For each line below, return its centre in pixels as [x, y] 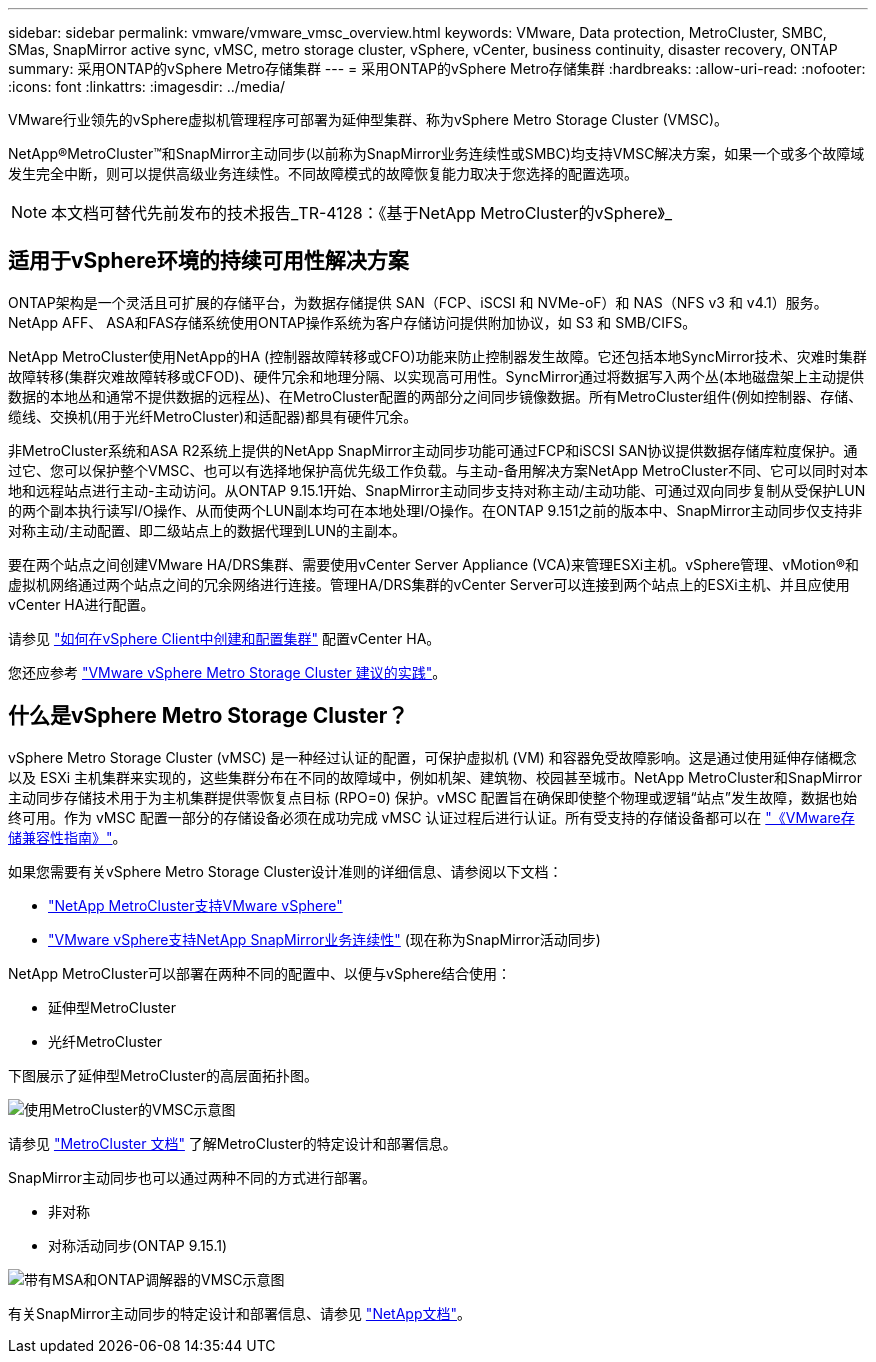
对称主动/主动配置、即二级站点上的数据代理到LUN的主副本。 [207, 530]
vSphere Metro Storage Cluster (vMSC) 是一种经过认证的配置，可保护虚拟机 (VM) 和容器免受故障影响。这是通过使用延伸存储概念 [432, 757]
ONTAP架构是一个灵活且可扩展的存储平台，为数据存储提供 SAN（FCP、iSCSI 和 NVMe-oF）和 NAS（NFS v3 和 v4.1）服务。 [418, 302]
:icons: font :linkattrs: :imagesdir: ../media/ [147, 86]
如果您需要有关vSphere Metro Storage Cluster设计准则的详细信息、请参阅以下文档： [285, 871]
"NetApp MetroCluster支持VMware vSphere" [195, 905]
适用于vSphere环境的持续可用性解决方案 [208, 261]
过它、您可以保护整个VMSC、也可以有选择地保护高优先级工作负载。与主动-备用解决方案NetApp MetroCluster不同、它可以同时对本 [438, 470]
